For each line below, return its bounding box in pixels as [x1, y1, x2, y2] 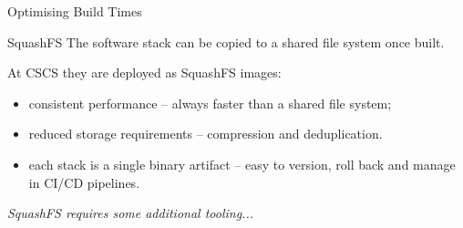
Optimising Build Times [7, 2, 142, 20]
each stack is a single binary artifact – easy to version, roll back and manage [28, 154, 456, 173]
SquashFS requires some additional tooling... [7, 203, 254, 223]
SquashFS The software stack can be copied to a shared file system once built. [7, 32, 445, 51]
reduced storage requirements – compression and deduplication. [28, 124, 383, 143]
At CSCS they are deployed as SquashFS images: [7, 63, 282, 82]
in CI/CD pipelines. [28, 172, 140, 192]
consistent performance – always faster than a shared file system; [28, 93, 392, 112]
